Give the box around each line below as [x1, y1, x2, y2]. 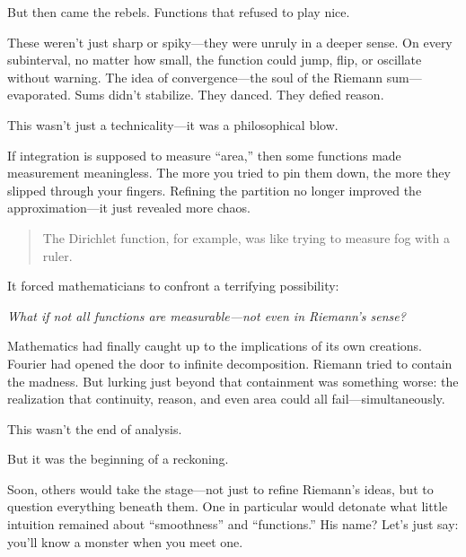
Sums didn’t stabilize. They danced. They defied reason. [75, 85, 384, 104]
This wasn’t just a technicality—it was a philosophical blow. [7, 115, 339, 134]
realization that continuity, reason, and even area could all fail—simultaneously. [7, 389, 445, 408]
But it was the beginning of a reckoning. [7, 449, 229, 468]
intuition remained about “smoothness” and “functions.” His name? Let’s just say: [7, 515, 459, 534]
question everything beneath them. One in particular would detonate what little [7, 497, 448, 516]
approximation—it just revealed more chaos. [7, 198, 251, 217]
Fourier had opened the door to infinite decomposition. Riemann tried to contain [7, 353, 453, 372]
